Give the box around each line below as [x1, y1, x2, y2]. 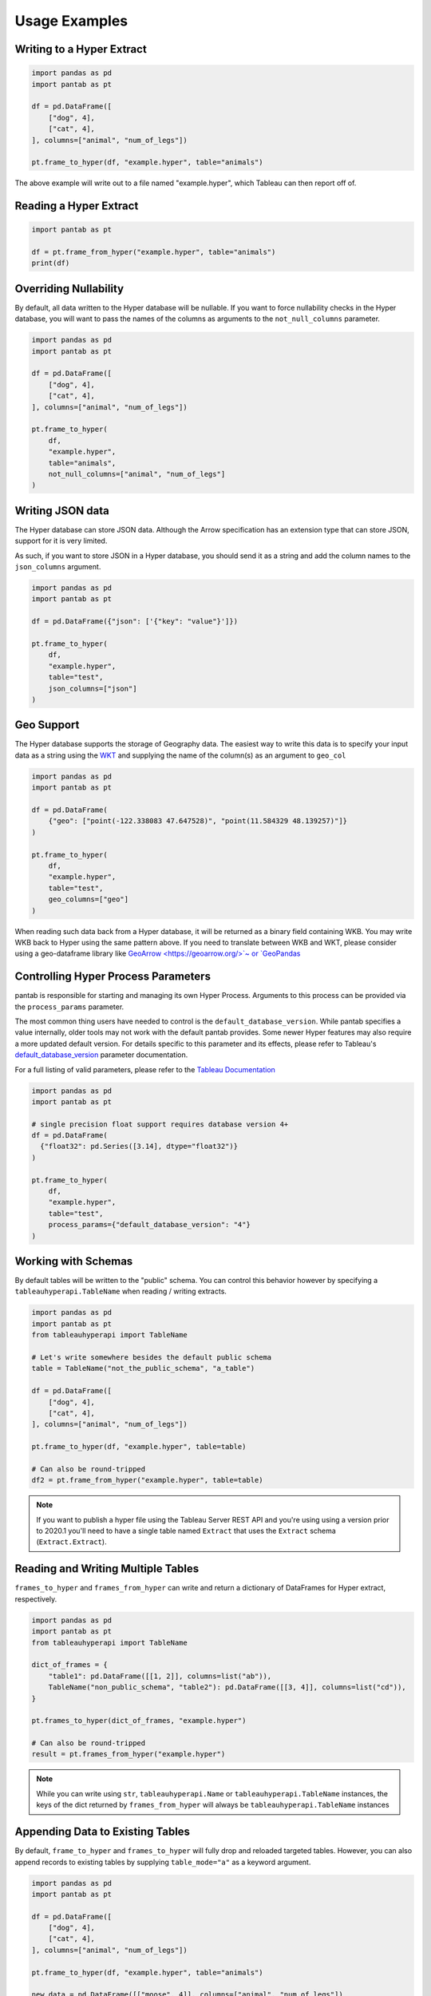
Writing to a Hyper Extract [14, 42, 147, 56]
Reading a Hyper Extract [14, 200, 139, 213]
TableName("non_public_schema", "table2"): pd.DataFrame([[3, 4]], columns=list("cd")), [48, 1683, 406, 1692]
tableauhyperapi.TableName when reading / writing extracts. [14, 1286, 227, 1297]
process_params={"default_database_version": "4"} [48, 1220, 251, 1230]
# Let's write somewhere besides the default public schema [31, 1353, 272, 1362]
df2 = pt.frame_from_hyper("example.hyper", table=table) [31, 1475, 263, 1485]
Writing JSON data [14, 504, 109, 517]
